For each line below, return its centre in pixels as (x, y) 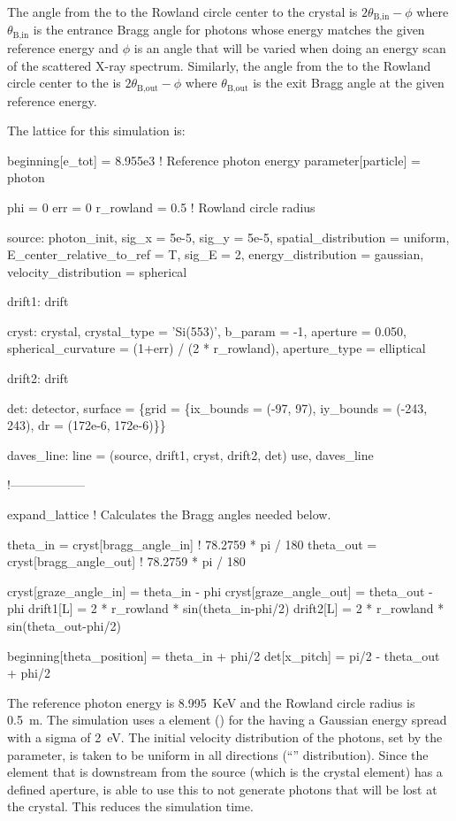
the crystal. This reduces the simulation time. (130, 806)
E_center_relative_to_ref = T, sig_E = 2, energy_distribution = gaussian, (216, 254)
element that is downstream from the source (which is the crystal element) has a (225, 772)
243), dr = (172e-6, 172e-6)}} (87, 425)
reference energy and (63, 47)
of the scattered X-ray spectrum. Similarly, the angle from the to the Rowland (219, 65)
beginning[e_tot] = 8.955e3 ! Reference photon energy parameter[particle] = (214, 160)
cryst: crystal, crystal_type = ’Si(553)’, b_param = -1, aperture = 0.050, (207, 330)
